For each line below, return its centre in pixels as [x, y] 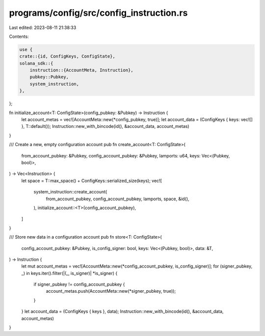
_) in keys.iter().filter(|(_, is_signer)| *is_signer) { [69, 273]
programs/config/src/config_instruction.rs [98, 13]
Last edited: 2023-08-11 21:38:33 [43, 28]
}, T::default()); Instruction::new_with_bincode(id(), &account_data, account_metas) [105, 126]
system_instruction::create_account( [70, 192]
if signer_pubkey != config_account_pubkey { [79, 284]
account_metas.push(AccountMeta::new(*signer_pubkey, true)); [111, 291]
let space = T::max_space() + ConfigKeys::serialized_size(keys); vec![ [92, 181]
